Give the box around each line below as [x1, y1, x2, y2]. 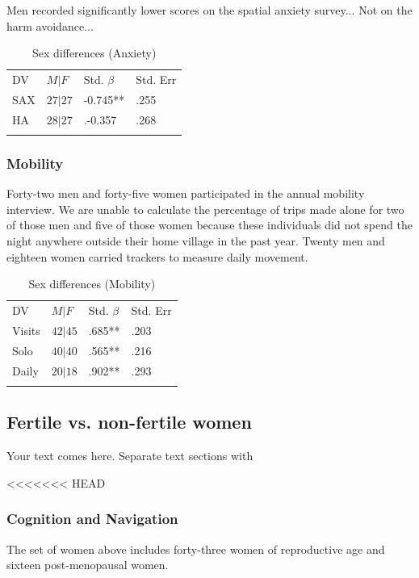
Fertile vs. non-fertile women [6, 409, 252, 434]
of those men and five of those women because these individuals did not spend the [6, 216, 413, 233]
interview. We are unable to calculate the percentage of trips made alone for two [6, 200, 404, 217]
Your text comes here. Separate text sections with [6, 447, 253, 464]
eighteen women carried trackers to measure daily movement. [6, 248, 308, 265]
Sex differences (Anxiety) [32, 44, 157, 61]
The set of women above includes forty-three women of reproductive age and [6, 540, 385, 557]
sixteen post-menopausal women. [6, 556, 169, 573]
